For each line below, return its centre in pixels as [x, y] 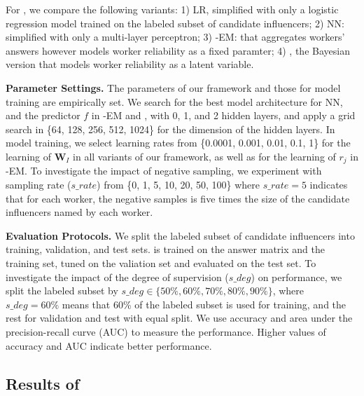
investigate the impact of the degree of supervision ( [117, 276]
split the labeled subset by [62, 291]
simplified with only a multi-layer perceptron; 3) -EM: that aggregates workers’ [175, 37]
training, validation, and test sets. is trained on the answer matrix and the [165, 249]
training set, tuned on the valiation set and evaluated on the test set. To [161, 262]
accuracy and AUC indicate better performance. [109, 345]
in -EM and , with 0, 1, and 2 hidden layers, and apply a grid [223, 115]
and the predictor [43, 115]
